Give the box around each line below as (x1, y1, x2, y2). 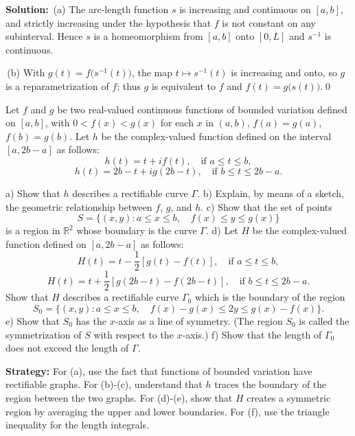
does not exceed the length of (5, 341, 129, 355)
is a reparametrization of (5, 78, 109, 93)
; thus (117, 78, 141, 93)
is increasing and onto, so (231, 65, 337, 80)
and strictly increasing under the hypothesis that (5, 15, 211, 30)
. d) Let (205, 223, 238, 238)
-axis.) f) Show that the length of (182, 327, 322, 341)
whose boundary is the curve (76, 223, 197, 238)
